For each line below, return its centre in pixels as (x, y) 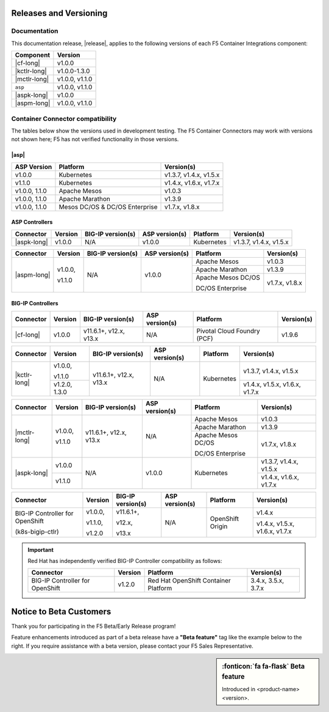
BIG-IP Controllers (35, 303)
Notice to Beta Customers (61, 612)
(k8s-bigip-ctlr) (37, 531)
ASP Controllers (32, 222)
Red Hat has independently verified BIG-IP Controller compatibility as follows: (125, 561)
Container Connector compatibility (64, 118)
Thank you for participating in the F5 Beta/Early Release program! (94, 626)
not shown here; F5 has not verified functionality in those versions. (95, 139)
